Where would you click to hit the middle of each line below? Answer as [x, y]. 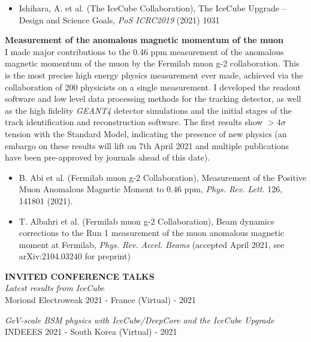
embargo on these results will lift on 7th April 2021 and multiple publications [147, 145]
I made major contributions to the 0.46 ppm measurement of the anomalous [144, 51]
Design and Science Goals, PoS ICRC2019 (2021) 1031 [119, 19]
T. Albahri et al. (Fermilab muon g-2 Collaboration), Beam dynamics [147, 221]
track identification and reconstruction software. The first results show [134, 122]
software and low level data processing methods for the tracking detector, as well [153, 99]
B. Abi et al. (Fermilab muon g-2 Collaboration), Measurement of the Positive [162, 177]
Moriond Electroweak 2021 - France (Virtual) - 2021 [101, 300]
